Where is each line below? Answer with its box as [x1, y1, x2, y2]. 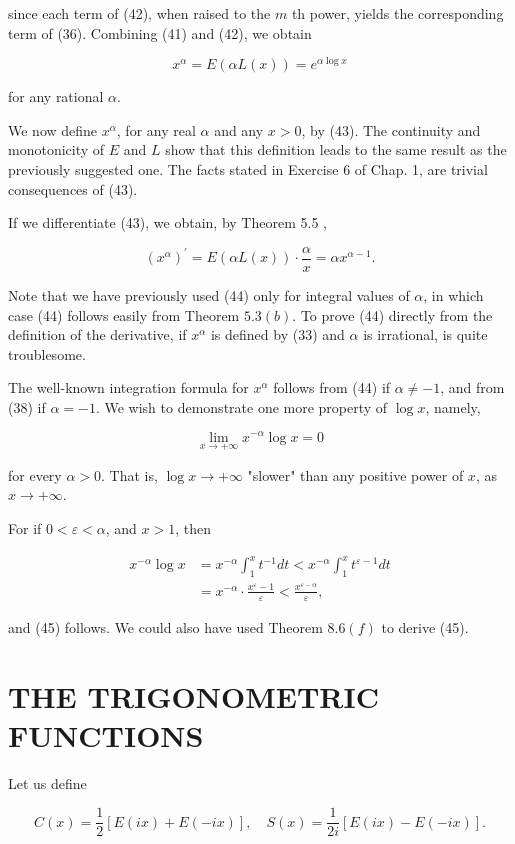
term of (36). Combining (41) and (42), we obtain [8, 22, 312, 43]
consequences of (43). [8, 178, 138, 199]
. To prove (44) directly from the [292, 304, 493, 325]
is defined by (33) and [210, 324, 345, 345]
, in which [423, 284, 484, 305]
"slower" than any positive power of [247, 464, 464, 485]
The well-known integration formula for [8, 377, 249, 398]
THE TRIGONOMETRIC [8, 675, 379, 716]
